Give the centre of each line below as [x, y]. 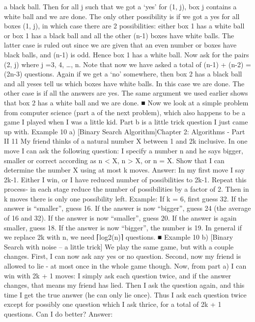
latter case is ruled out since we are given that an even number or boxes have [120, 45]
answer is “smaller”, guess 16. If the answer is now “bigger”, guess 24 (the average [127, 208]
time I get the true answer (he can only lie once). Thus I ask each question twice [125, 294]
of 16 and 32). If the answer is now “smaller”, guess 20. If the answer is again [120, 218]
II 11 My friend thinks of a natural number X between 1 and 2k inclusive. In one [126, 141]
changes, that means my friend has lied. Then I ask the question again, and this [124, 285]
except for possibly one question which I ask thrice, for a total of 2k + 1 [113, 304]
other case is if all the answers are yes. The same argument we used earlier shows [126, 93]
